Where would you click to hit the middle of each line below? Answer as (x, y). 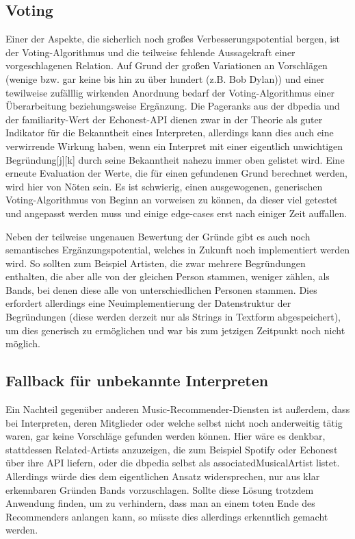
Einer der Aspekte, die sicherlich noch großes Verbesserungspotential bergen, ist (173, 39)
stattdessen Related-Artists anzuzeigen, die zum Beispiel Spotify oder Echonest (172, 449)
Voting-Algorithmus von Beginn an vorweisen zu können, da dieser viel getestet (172, 200)
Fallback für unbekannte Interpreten (137, 380)
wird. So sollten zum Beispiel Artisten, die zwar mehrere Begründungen (156, 263)
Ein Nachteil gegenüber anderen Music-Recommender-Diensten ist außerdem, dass (178, 409)
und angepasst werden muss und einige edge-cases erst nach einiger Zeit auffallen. (176, 213)
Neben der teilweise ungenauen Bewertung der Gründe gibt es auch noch (158, 236)
